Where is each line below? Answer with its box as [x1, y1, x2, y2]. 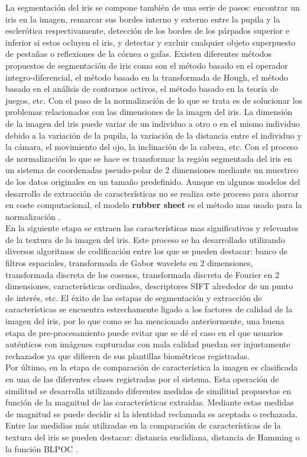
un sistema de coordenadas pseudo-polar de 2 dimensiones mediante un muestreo [5, 164, 299, 176]
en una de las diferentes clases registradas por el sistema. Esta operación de [5, 373, 279, 385]
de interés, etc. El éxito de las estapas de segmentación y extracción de [5, 291, 262, 303]
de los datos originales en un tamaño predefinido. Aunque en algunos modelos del [5, 175, 300, 187]
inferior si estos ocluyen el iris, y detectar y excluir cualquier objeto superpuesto [5, 36, 296, 48]
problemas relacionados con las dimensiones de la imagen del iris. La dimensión [5, 106, 293, 118]
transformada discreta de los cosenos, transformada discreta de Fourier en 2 [5, 268, 280, 280]
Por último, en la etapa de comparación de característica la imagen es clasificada [5, 361, 298, 373]
